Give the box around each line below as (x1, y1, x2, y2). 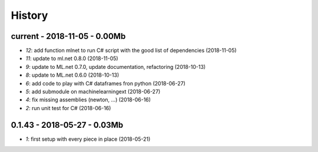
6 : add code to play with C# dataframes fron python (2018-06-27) (25, 80, 185, 87)
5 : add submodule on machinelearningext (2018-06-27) (25, 88, 161, 95)
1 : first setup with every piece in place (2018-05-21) (25, 136, 151, 143)
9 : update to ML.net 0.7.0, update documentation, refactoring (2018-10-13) (25, 63, 206, 70)
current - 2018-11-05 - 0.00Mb (11, 31, 126, 41)
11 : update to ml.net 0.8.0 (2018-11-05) (25, 55, 118, 62)
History (11, 9, 48, 22)
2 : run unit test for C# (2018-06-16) (25, 104, 111, 111)
